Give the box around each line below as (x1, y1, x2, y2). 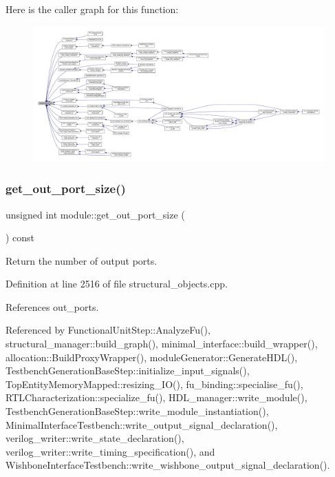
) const (6, 230, 35, 245)
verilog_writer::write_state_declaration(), (6, 431, 184, 445)
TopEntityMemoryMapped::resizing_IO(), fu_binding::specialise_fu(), (6, 376, 303, 391)
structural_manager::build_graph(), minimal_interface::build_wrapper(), (6, 336, 318, 351)
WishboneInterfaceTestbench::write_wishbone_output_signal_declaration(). (6, 458, 330, 472)
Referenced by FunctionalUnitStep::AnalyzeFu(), (6, 323, 210, 337)
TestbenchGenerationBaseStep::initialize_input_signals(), (6, 363, 250, 378)
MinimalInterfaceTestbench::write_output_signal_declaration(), (6, 417, 278, 432)
